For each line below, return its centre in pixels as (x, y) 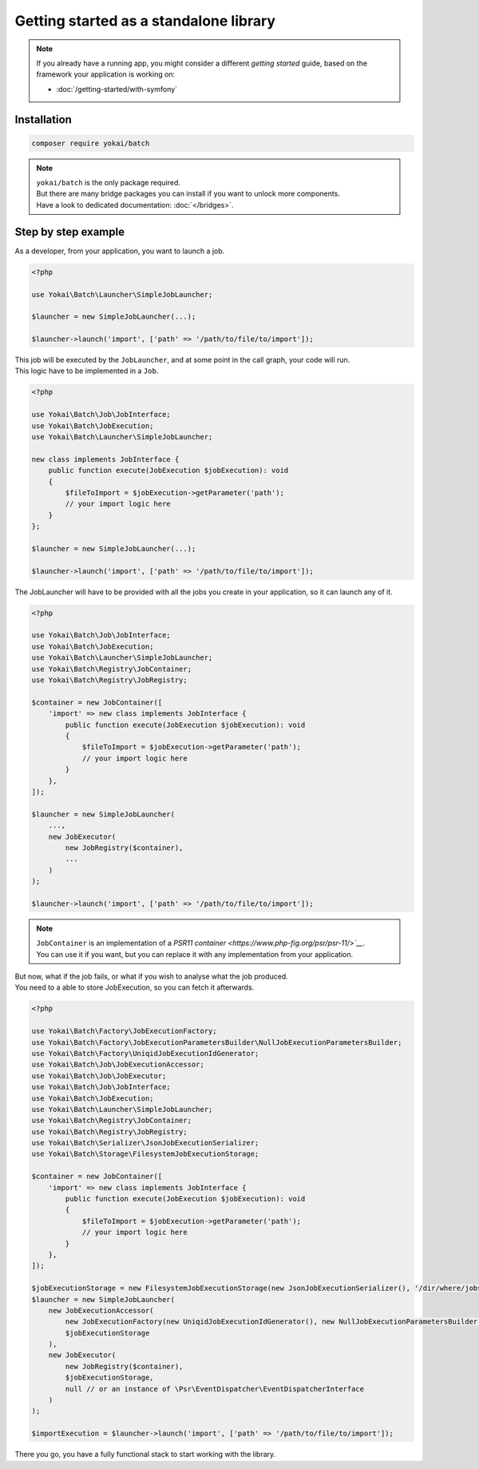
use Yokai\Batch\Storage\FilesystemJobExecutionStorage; (145, 1154)
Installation (43, 119)
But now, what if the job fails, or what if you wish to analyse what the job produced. (152, 976)
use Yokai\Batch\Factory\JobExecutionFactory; (124, 1031)
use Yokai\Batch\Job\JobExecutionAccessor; (118, 1065)
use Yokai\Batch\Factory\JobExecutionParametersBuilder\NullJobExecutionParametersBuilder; (217, 1042)
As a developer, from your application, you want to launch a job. (120, 251)
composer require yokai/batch (91, 143)
